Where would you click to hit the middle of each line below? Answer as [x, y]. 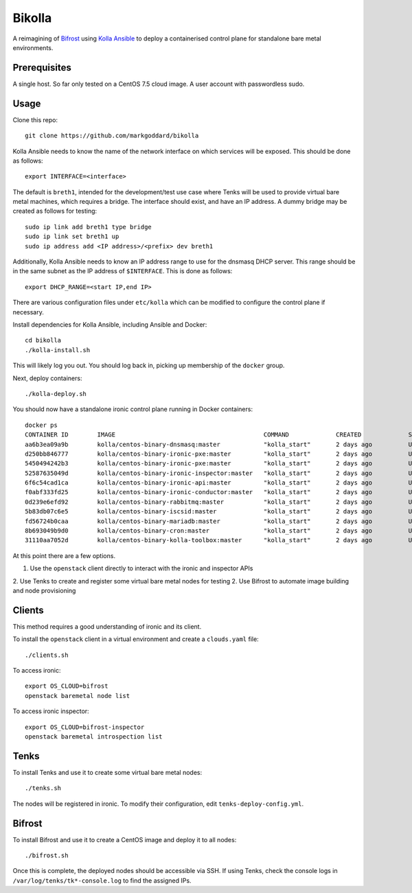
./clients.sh [47, 655]
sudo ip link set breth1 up [72, 236]
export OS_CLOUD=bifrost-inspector [85, 727]
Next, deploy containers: [47, 378]
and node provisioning [44, 590]
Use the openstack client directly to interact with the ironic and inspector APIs [141, 568]
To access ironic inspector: [51, 711]
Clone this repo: [35, 119]
